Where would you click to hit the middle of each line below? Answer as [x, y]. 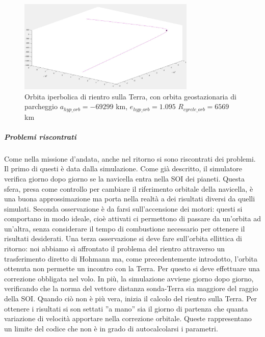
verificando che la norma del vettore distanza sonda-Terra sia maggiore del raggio [131, 288]
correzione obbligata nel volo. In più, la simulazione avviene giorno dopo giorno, [129, 278]
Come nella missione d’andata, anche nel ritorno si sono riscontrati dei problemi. [130, 158]
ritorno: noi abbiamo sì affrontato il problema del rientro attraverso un [114, 249]
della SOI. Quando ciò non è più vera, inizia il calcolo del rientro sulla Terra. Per [130, 299]
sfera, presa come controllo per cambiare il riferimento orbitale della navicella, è [129, 188]
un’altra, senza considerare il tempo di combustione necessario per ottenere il [125, 228]
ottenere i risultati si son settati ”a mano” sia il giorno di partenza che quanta [126, 308]
